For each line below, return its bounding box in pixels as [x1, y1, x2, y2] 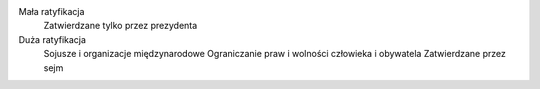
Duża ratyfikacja [18, 33, 87, 45]
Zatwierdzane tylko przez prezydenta [43, 20, 198, 32]
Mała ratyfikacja [18, 6, 85, 17]
